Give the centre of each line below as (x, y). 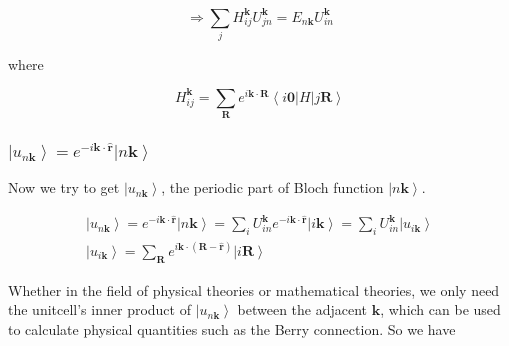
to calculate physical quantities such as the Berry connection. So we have (232, 328)
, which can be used (440, 309)
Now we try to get (64, 187)
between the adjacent (302, 309)
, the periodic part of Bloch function (272, 187)
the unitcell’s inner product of (99, 309)
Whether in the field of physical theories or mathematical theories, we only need (254, 289)
